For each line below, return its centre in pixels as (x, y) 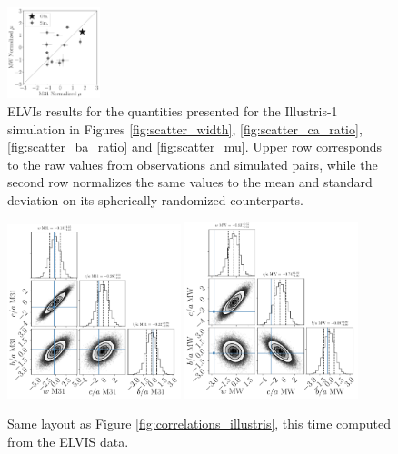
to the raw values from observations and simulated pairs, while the (193, 164)
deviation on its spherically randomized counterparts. (155, 199)
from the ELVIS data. (68, 441)
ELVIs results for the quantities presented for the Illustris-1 (173, 110)
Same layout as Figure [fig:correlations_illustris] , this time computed (199, 424)
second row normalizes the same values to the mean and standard (190, 182)
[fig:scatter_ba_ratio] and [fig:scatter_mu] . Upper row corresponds (195, 147)
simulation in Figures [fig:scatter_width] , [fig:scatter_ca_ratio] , (185, 128)
